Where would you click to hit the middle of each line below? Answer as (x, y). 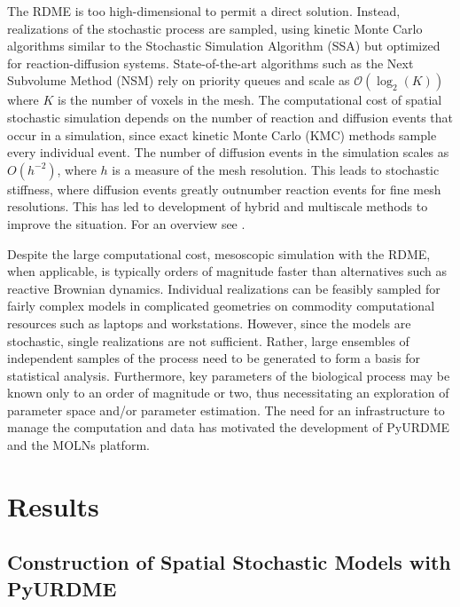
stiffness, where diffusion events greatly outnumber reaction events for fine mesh (224, 189)
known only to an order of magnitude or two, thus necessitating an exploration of (228, 393)
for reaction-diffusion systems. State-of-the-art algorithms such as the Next (211, 63)
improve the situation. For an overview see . (126, 223)
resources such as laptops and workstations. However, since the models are (209, 323)
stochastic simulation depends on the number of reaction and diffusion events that (230, 117)
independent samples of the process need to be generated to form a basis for (214, 358)
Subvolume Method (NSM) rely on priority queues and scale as (179, 80)
